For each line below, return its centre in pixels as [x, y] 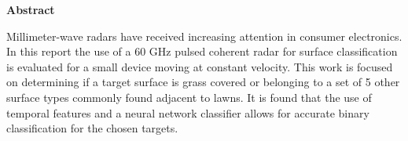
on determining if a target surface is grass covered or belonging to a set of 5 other [203, 82]
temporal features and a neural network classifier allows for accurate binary [188, 112]
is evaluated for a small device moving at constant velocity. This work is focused [200, 66]
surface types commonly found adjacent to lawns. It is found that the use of [189, 97]
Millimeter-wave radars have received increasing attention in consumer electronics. [204, 36]
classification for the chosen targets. [92, 128]
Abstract [31, 9]
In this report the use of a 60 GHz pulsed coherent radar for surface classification [202, 51]
